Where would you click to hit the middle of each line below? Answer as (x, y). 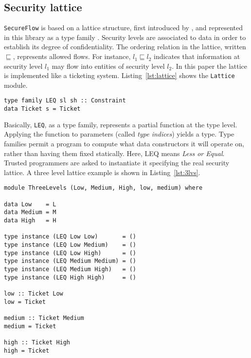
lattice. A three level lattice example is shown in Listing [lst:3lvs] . (102, 172)
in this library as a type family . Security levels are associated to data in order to (125, 37)
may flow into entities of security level (108, 66)
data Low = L (30, 204)
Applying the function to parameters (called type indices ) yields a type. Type (119, 134)
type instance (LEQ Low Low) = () (70, 237)
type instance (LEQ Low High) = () (70, 253)
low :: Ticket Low (34, 293)
